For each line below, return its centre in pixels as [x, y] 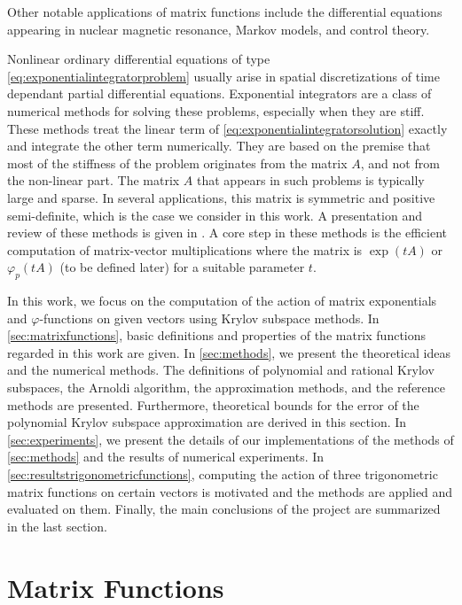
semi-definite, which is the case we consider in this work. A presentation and [215, 215]
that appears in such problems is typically [311, 180]
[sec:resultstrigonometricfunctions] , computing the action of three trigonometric [223, 474]
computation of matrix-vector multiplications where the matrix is [185, 249]
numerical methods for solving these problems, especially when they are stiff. [216, 110]
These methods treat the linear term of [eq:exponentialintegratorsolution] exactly [227, 128]
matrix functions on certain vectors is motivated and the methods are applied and [230, 491]
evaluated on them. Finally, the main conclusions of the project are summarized [224, 509]
